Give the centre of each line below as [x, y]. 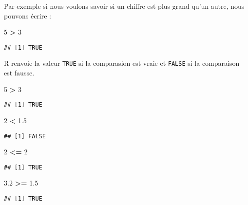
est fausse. [19, 73]
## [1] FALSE [25, 136]
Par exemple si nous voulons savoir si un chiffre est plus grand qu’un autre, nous [124, 6]
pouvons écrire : [28, 15]
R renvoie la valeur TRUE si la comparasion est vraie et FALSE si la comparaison [122, 63]
